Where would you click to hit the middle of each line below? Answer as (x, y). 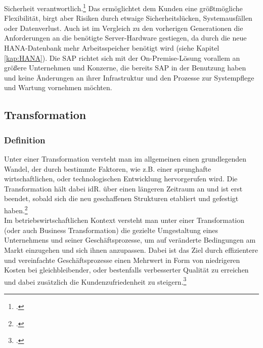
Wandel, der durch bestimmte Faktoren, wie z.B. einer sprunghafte (108, 168)
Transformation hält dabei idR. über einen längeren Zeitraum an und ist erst (123, 188)
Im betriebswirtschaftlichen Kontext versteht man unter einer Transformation (124, 220)
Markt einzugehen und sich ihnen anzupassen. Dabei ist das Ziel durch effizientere (131, 250)
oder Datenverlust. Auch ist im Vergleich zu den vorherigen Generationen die (124, 28)
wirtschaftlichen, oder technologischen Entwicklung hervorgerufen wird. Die (121, 179)
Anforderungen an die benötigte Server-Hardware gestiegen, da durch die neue (125, 38)
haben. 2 (16, 209)
